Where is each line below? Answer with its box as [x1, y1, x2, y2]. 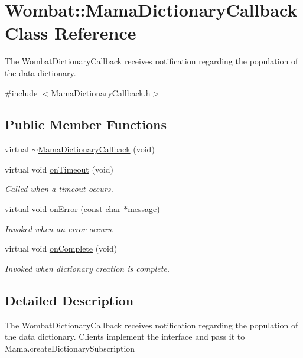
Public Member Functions [5, 115, 167, 134]
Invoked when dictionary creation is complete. [5, 262, 170, 274]
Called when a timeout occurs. [5, 183, 113, 195]
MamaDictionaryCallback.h [51, 86, 151, 99]
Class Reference [5, 21, 136, 45]
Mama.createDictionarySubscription [5, 341, 135, 354]
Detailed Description [5, 291, 134, 309]
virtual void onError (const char [5, 203, 121, 215]
